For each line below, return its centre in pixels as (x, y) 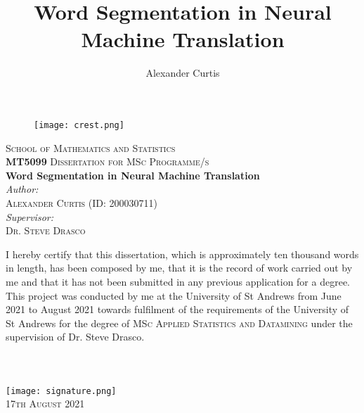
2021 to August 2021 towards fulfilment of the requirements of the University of (177, 309)
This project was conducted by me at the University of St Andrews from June (174, 295)
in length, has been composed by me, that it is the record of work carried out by (179, 268)
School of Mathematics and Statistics (91, 147)
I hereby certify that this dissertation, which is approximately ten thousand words (182, 254)
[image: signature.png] (61, 391)
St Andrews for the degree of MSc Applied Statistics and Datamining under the (179, 323)
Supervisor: (30, 216)
